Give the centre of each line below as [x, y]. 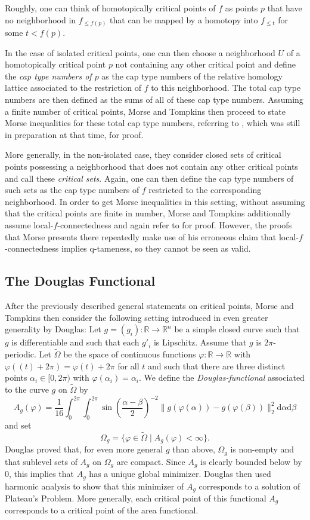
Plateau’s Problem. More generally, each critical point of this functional [136, 498]
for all [128, 365]
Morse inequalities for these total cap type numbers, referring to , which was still [153, 123]
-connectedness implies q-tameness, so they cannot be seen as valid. [128, 248]
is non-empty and [262, 449]
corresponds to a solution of [249, 486]
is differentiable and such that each [75, 342]
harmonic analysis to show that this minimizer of [94, 486]
